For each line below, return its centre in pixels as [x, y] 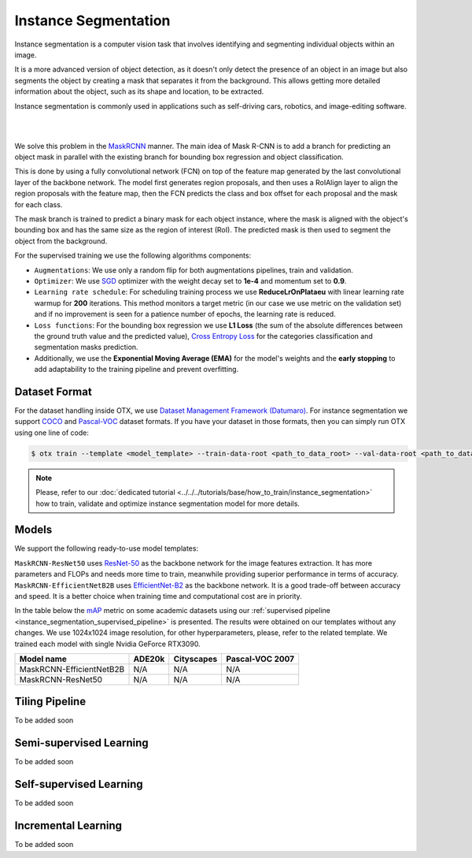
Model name [43, 659]
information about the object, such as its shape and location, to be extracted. [139, 91]
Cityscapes [195, 659]
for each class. [39, 204]
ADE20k [149, 659]
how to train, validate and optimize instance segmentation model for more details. [168, 503]
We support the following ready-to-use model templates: [107, 548]
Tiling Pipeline [50, 702]
